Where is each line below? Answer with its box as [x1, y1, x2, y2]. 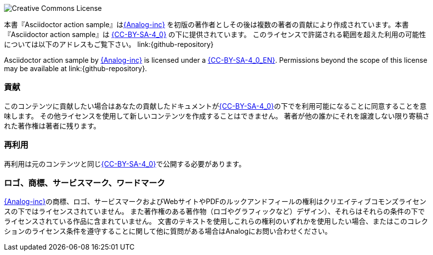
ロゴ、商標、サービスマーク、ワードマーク [4, 177, 165, 188]
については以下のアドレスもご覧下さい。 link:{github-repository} [4, 40, 214, 48]
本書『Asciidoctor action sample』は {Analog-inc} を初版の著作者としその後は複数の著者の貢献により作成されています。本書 [4, 20, 409, 29]
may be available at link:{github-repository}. [4, 64, 147, 73]
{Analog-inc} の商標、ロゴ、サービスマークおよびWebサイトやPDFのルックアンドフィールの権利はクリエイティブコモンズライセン [4, 197, 427, 206]
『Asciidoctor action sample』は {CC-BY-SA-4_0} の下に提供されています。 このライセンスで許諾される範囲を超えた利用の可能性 [4, 30, 426, 39]
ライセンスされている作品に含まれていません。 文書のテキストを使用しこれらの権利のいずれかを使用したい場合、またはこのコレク [4, 217, 428, 226]
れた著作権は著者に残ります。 [4, 121, 101, 130]
